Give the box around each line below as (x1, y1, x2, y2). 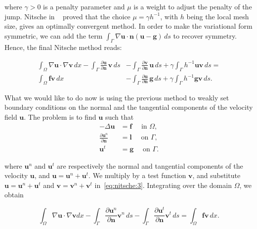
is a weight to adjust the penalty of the (133, 1, 252, 11)
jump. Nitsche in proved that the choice (4, 11, 130, 21)
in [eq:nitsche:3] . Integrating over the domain (94, 180, 232, 190)
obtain (4, 189, 24, 200)
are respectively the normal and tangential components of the (56, 160, 243, 171)
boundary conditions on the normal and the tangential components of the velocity (4, 102, 253, 112)
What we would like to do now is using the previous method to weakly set (4, 92, 229, 102)
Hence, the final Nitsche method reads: (4, 42, 122, 52)
